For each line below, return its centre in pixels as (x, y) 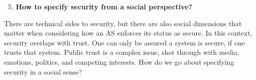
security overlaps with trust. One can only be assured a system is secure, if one (125, 42)
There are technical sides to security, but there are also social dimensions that (123, 23)
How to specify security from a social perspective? (104, 6)
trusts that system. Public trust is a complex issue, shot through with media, (122, 52)
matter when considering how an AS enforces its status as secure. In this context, (128, 33)
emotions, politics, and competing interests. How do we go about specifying (119, 61)
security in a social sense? (43, 71)
